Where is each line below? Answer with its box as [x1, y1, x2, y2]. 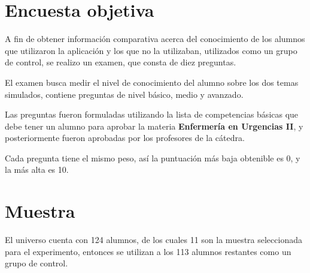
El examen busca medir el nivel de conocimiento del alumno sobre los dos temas [5, 76, 299, 88]
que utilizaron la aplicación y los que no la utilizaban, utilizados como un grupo [5, 44, 297, 56]
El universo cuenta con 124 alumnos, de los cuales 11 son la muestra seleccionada [5, 233, 302, 246]
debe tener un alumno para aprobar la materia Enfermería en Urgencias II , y [5, 119, 303, 132]
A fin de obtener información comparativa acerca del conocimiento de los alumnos [5, 32, 305, 45]
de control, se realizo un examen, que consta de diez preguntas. [5, 56, 236, 68]
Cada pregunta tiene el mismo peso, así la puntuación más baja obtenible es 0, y [5, 151, 300, 164]
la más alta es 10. [5, 163, 69, 176]
